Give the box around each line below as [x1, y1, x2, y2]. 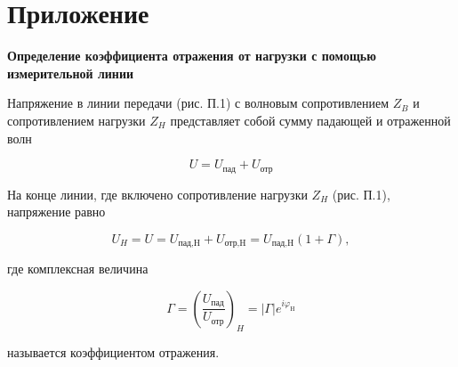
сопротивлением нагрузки [7, 110, 146, 129]
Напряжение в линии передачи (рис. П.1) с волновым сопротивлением [7, 94, 390, 112]
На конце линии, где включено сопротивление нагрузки [7, 184, 308, 203]
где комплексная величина [7, 259, 149, 278]
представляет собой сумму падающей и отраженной [170, 110, 451, 129]
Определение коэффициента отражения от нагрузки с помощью [7, 46, 376, 65]
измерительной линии [7, 63, 134, 82]
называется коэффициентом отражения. [7, 342, 220, 361]
